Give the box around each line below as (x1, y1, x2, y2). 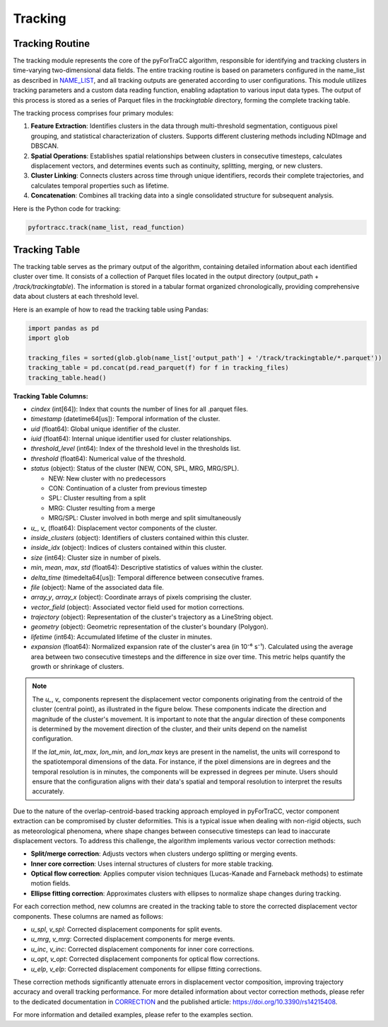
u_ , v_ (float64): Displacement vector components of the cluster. (30, 524, 218, 532)
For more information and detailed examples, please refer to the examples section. (13, 1011, 254, 1019)
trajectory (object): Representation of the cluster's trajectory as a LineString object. (30, 613, 274, 621)
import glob (28, 333, 70, 342)
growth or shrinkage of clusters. (30, 662, 124, 671)
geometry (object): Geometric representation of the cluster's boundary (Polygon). (30, 623, 269, 631)
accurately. (32, 787, 65, 796)
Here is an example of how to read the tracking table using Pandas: (13, 305, 208, 314)
